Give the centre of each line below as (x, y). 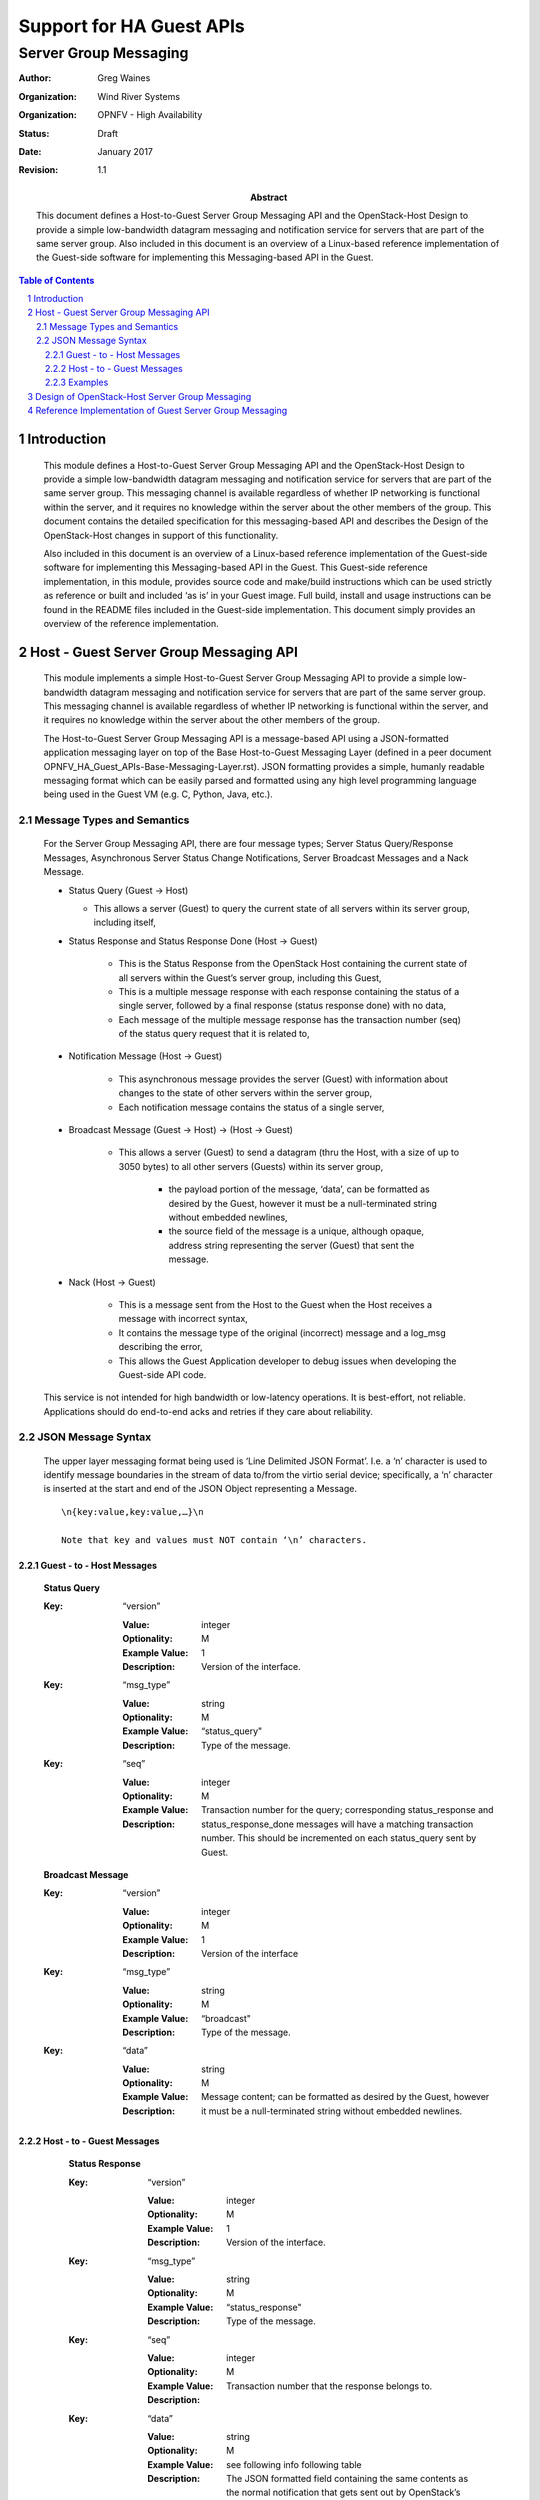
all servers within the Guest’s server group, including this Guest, (250, 977)
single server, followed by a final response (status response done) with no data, (282, 1006)
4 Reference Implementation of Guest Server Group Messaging (157, 411)
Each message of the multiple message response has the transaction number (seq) (290, 1019)
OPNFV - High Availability (150, 115)
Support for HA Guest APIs (131, 26)
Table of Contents (56, 280)
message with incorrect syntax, (183, 1319)
